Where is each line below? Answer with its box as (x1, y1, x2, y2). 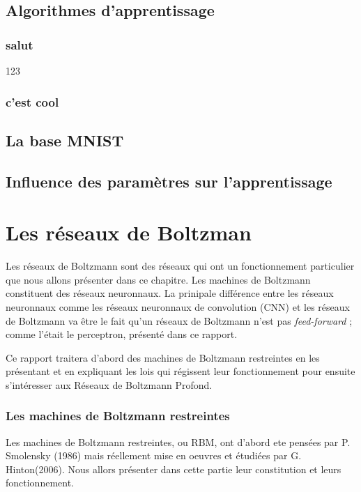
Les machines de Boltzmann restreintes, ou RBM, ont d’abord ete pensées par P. (6, 434, 351, 449)
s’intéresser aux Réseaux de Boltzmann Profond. (6, 377, 213, 392)
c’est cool (6, 93, 59, 110)
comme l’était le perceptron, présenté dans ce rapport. (6, 327, 238, 341)
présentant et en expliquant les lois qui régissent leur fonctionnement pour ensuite (6, 364, 355, 378)
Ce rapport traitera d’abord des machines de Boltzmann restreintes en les (6, 350, 320, 364)
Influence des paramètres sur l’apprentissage (6, 170, 332, 192)
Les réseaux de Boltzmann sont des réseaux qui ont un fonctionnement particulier (6, 259, 355, 273)
